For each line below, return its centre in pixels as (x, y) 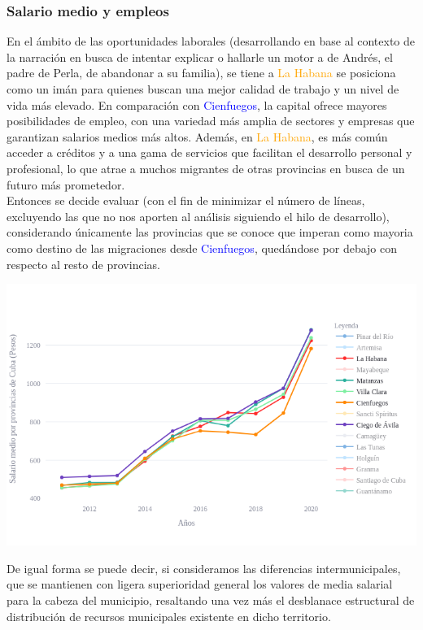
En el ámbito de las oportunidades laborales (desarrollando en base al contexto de (211, 41)
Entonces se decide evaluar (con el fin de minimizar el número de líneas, (186, 200)
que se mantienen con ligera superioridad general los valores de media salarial (200, 584)
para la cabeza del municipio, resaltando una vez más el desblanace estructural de (211, 600)
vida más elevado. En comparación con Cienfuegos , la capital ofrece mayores (197, 104)
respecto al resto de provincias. (83, 264)
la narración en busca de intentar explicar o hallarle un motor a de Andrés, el (200, 56)
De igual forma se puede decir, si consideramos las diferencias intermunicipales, (204, 568)
